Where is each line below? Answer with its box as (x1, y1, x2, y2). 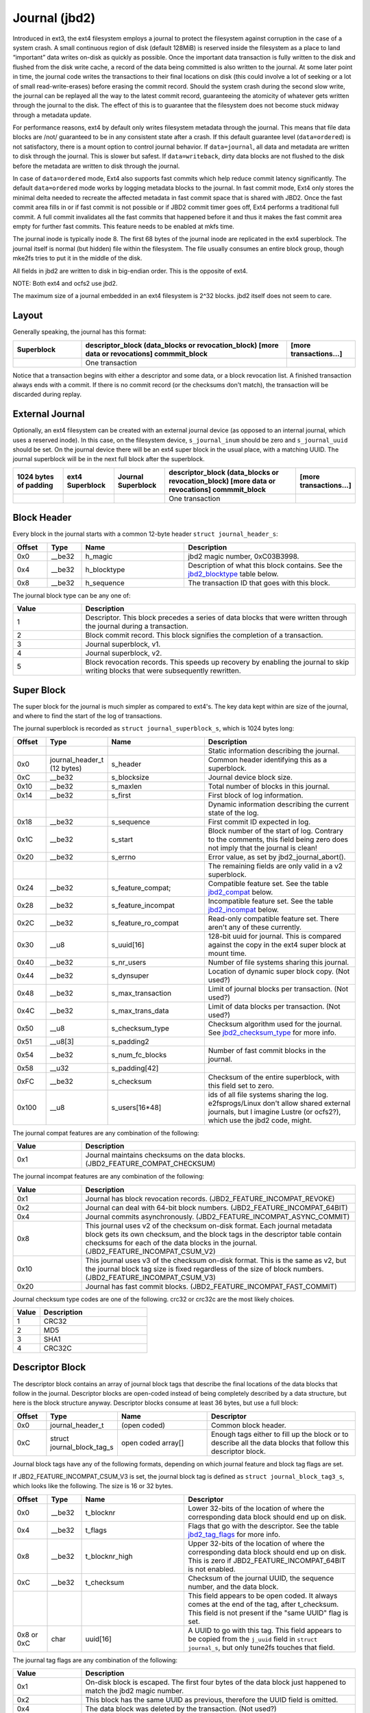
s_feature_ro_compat (111, 918, 180, 928)
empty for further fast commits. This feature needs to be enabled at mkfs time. (12, 222, 234, 230)
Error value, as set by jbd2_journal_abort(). (208, 852, 346, 861)
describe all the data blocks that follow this (210, 1438, 349, 1447)
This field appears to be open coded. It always (188, 1590, 338, 1600)
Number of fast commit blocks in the (208, 1046, 326, 1055)
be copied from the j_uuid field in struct (188, 1634, 318, 1644)
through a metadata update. (12, 110, 92, 119)
